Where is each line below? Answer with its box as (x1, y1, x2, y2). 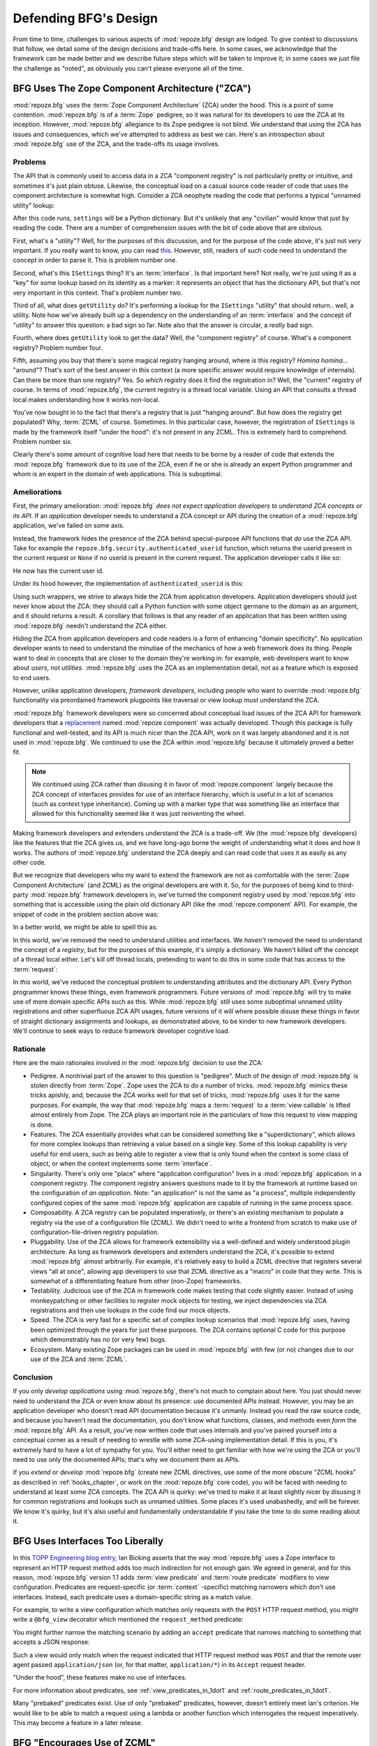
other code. (13, 858, 47, 866)
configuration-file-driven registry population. (30, 1228, 160, 1236)
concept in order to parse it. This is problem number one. (13, 256, 177, 265)
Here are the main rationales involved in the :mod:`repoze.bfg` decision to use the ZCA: (13, 1059, 263, 1067)
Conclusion (13, 1372, 53, 1382)
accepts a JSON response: (13, 1638, 90, 1646)
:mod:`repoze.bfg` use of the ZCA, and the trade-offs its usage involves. (13, 140, 220, 148)
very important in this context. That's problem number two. (13, 288, 183, 297)
